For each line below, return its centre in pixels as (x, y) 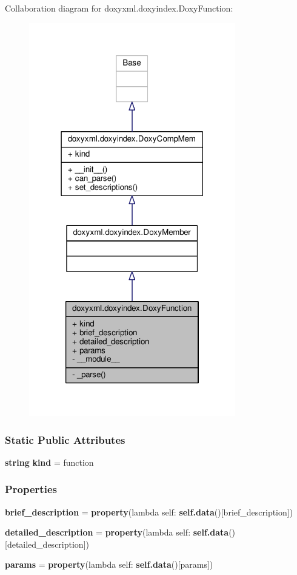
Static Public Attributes (65, 439)
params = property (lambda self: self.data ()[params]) (109, 564)
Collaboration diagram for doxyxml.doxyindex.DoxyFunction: (119, 8)
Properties (31, 489)
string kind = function (49, 462)
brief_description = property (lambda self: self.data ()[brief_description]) (149, 512)
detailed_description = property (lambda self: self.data (117, 532)
